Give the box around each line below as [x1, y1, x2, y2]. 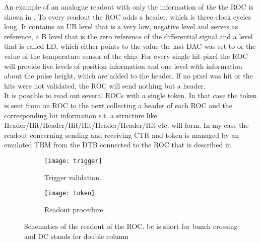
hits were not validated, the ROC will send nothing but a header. [4, 80, 206, 91]
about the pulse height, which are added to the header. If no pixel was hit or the [4, 70, 253, 81]
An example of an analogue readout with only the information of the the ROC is [4, 2, 253, 12]
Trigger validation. [44, 172, 101, 182]
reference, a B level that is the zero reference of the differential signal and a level [4, 31, 253, 41]
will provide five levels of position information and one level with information [4, 60, 242, 71]
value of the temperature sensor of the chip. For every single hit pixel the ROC [4, 50, 248, 61]
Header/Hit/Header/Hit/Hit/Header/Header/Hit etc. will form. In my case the [4, 120, 249, 130]
